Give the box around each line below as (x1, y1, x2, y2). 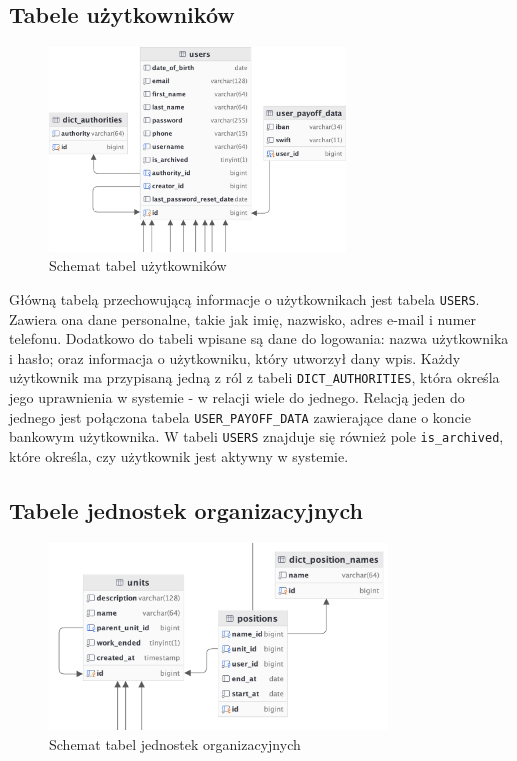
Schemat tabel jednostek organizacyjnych (49, 733, 301, 754)
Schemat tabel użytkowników (49, 255, 227, 276)
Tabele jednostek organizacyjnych (9, 495, 363, 525)
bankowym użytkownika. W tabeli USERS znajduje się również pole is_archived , (9, 426, 504, 447)
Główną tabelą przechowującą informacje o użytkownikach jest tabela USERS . (9, 289, 480, 310)
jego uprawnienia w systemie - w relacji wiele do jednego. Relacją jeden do (9, 387, 465, 408)
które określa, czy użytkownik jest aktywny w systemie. (9, 446, 349, 467)
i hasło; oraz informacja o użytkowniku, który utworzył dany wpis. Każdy (9, 347, 461, 368)
